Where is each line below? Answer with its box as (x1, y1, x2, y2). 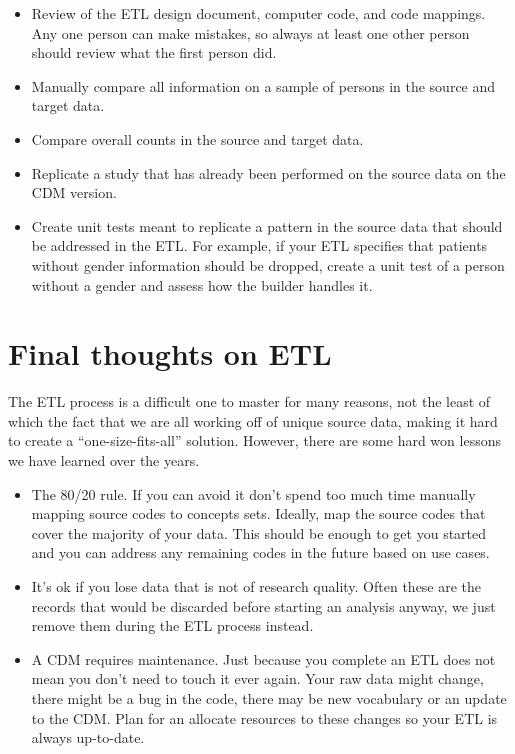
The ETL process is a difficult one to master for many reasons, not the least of (8, 391, 491, 412)
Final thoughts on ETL (8, 333, 332, 374)
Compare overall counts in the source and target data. (31, 128, 364, 149)
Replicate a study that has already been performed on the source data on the (31, 162, 506, 183)
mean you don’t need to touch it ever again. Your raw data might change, (31, 668, 484, 689)
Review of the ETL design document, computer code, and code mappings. (31, 3, 486, 23)
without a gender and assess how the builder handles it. (31, 274, 373, 295)
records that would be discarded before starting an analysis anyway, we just (31, 595, 496, 616)
